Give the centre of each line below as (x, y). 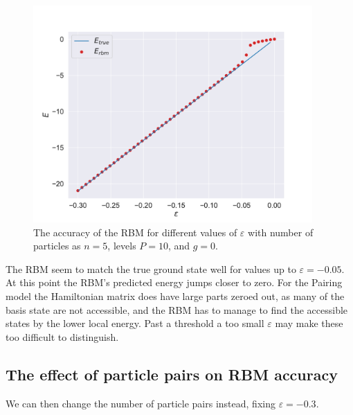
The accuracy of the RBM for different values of (135, 232)
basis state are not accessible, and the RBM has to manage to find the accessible (177, 309)
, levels (122, 246)
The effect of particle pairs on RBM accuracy (172, 374)
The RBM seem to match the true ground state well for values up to (151, 268)
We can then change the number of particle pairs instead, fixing (141, 403)
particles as (57, 246)
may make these (309, 323)
